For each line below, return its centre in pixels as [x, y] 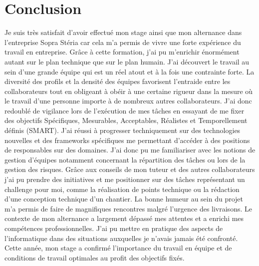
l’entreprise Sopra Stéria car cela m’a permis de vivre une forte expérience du [123, 42]
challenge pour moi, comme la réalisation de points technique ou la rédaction [122, 189]
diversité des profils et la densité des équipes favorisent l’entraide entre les [118, 81]
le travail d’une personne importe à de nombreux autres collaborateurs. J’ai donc [128, 101]
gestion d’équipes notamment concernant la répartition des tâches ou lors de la [125, 159]
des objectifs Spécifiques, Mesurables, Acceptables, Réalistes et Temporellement [126, 120]
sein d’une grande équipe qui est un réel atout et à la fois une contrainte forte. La [129, 71]
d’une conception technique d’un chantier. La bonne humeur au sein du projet [124, 199]
